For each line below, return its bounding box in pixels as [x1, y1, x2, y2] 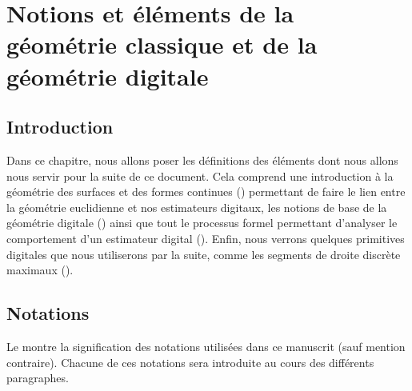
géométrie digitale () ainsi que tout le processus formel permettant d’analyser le [6, 214, 398, 231]
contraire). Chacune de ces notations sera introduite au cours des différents [6, 353, 374, 370]
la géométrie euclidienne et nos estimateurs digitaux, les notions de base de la [6, 198, 387, 215]
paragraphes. [6, 369, 69, 386]
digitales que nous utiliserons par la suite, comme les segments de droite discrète [6, 245, 401, 262]
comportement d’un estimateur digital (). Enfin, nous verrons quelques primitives [6, 229, 405, 246]
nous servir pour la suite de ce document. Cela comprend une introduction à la [6, 167, 394, 184]
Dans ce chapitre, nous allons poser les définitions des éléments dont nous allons [6, 151, 398, 168]
